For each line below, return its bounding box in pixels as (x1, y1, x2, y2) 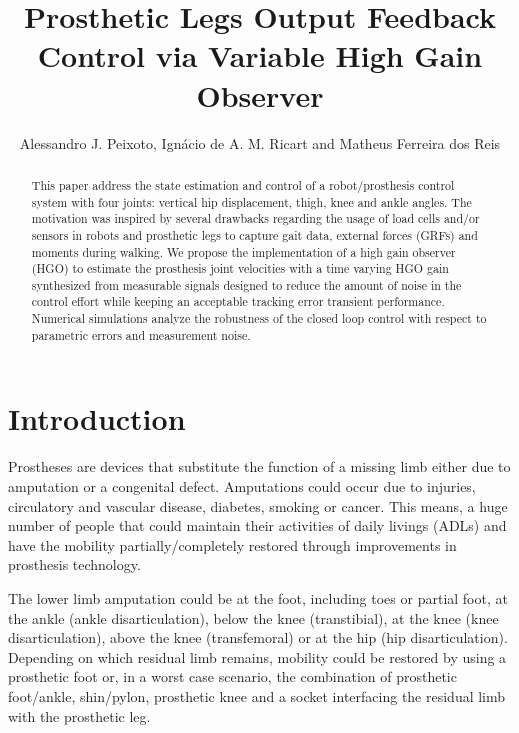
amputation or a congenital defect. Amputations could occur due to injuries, (8, 475, 476, 496)
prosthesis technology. (8, 554, 141, 575)
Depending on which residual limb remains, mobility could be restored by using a (8, 646, 507, 667)
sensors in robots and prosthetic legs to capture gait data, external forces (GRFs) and (31, 226, 478, 243)
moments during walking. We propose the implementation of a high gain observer (31, 243, 456, 260)
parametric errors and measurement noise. (31, 326, 251, 343)
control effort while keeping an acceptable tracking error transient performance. (31, 293, 445, 310)
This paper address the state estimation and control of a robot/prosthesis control (31, 176, 455, 193)
